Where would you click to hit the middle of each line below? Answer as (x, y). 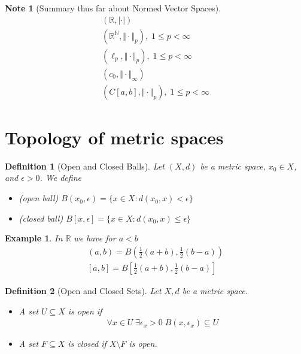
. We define (60, 178)
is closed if (87, 344)
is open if (85, 311)
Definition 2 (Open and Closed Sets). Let (83, 290)
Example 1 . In (34, 238)
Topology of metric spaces (114, 137)
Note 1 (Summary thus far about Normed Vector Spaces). (113, 8)
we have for (95, 238)
